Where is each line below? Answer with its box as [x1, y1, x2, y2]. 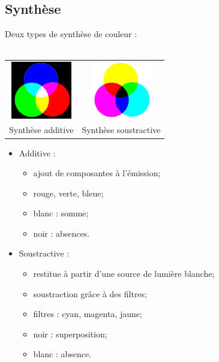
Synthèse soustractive [82, 123, 161, 136]
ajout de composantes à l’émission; [33, 167, 161, 179]
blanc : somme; [33, 207, 89, 219]
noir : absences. [33, 227, 90, 239]
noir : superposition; [33, 327, 107, 340]
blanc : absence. [33, 348, 92, 360]
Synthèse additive [9, 123, 74, 136]
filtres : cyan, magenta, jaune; [33, 307, 142, 320]
